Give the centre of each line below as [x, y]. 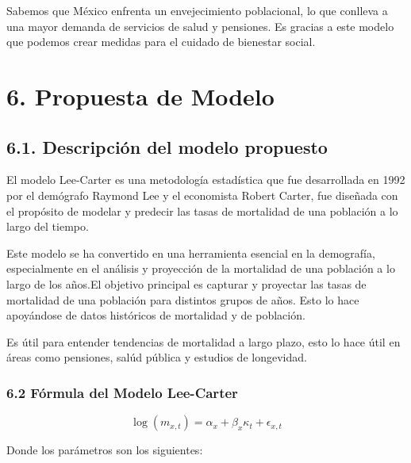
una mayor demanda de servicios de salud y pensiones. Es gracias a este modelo [200, 26]
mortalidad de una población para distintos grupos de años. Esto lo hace [183, 299]
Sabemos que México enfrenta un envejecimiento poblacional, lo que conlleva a [197, 10]
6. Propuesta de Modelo [140, 96]
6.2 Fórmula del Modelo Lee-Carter [122, 392]
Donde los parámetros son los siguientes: [105, 450]
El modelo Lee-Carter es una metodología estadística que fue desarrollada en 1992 [206, 180]
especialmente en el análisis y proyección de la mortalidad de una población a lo [201, 268]
